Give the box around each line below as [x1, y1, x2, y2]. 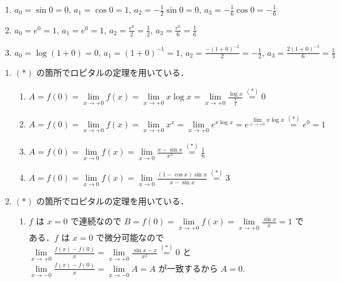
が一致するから [158, 261, 218, 274]
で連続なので [70, 215, 122, 227]
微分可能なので [104, 230, 164, 243]
